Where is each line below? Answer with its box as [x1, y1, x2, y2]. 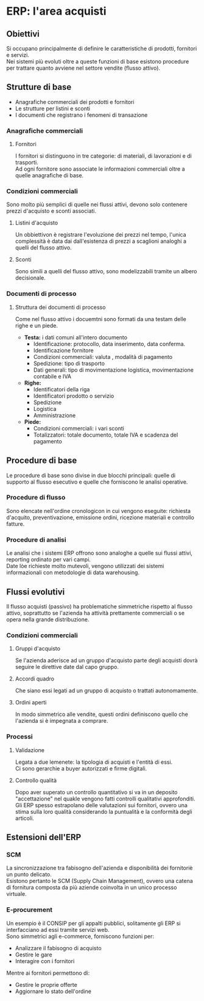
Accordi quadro [15, 675, 55, 682]
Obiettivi [6, 29, 40, 39]
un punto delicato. [6, 871, 52, 878]
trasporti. [15, 159, 38, 166]
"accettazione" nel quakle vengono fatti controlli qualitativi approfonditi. [15, 795, 196, 802]
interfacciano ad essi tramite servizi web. [6, 926, 110, 933]
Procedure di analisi [6, 535, 66, 544]
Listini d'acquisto [15, 219, 58, 227]
